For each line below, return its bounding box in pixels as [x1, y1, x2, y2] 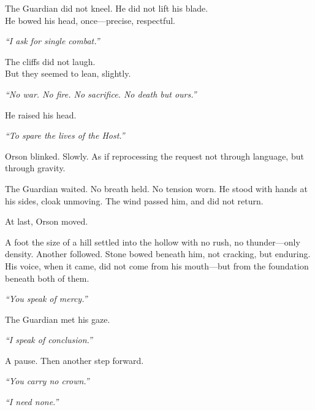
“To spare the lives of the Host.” [5, 129, 125, 142]
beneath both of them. [5, 271, 89, 284]
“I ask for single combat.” [5, 34, 100, 47]
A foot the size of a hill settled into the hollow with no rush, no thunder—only [5, 235, 300, 248]
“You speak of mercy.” [5, 292, 88, 305]
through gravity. [5, 161, 66, 174]
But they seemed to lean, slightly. [5, 67, 131, 80]
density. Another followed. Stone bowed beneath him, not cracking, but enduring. [5, 247, 311, 260]
